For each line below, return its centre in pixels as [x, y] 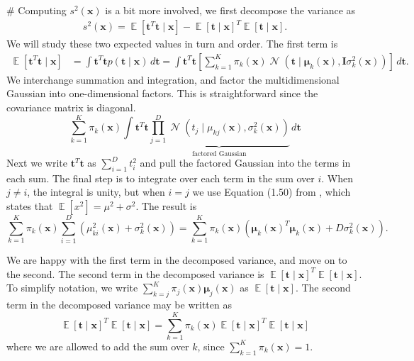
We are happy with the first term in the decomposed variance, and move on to [177, 260]
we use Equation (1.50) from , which [272, 192]
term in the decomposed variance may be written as [119, 305]
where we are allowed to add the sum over [98, 346]
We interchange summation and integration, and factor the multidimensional [173, 79]
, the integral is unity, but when [96, 192]
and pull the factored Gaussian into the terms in [245, 163]
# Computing [37, 10]
